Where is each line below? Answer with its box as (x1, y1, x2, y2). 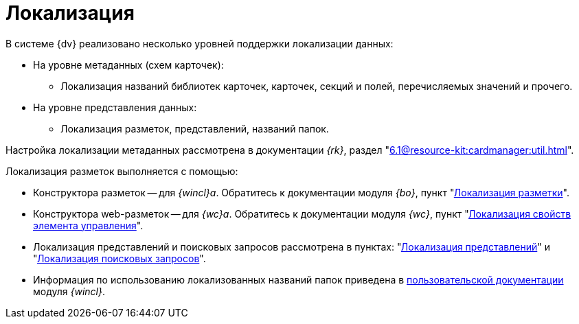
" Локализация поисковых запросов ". (33, 252, 206, 264)
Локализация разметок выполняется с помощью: (5, 165, 238, 177)
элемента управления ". (33, 219, 144, 231)
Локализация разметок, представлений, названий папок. (60, 122, 329, 135)
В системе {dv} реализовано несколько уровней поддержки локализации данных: (5, 37, 394, 49)
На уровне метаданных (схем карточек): (33, 58, 224, 71)
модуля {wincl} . (33, 285, 105, 297)
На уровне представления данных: (33, 101, 197, 113)
